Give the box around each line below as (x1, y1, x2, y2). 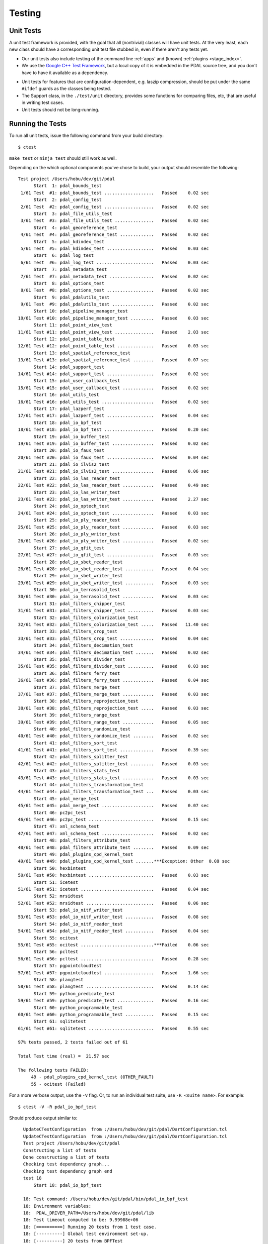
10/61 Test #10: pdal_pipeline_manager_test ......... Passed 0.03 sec (18, 315, 209, 321)
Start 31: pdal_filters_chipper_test (33, 601, 126, 607)
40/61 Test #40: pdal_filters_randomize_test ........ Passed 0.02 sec (18, 733, 209, 739)
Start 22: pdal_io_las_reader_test (33, 475, 120, 481)
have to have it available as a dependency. (21, 70, 109, 76)
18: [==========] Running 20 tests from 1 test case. (23, 1224, 157, 1230)
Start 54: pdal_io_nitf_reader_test (33, 921, 123, 927)
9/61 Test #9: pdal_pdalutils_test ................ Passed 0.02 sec (20, 302, 209, 307)
